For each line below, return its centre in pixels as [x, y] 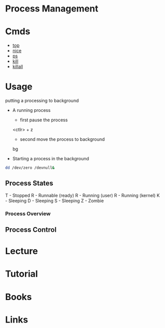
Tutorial [22, 274]
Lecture [22, 251]
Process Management [52, 9]
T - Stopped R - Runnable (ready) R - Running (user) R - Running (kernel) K [82, 195]
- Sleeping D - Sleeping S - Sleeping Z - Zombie [54, 201]
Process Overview [28, 214]
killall [18, 67]
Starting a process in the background [50, 159]
